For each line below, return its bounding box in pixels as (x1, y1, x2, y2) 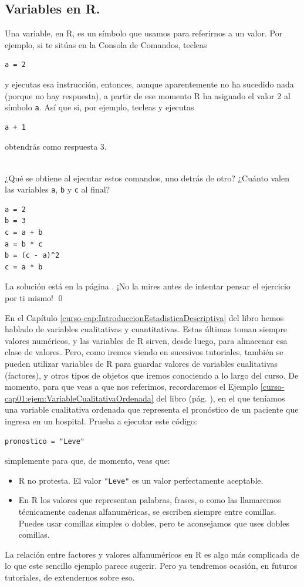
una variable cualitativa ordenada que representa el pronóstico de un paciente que (5, 403, 299, 416)
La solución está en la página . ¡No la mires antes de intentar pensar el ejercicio (5, 280, 291, 292)
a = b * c (5, 239, 43, 248)
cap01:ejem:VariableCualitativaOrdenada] (5, 392, 154, 404)
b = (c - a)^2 (5, 251, 60, 260)
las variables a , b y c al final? (5, 183, 110, 195)
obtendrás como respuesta (5, 140, 98, 153)
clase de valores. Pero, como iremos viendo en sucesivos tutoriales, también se (5, 346, 283, 358)
